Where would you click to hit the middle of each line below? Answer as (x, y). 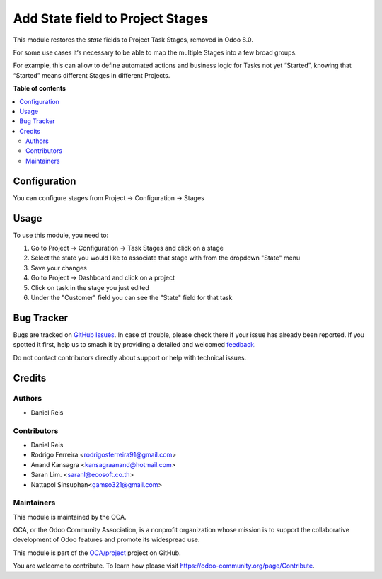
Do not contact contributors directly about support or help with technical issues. (130, 357)
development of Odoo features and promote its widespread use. (106, 540)
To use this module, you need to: (61, 235)
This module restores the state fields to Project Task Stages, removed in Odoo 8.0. (133, 40)
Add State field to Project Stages (111, 18)
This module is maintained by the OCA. (70, 517)
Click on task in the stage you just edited (90, 287)
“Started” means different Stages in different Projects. (92, 75)
